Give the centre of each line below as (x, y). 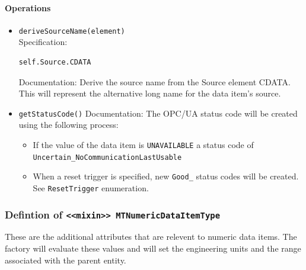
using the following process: (68, 125)
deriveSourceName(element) (72, 31)
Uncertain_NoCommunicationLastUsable (107, 157)
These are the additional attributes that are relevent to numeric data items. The (151, 237)
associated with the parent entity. (66, 260)
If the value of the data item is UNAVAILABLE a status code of (143, 145)
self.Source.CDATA (55, 62)
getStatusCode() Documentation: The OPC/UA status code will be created (158, 113)
